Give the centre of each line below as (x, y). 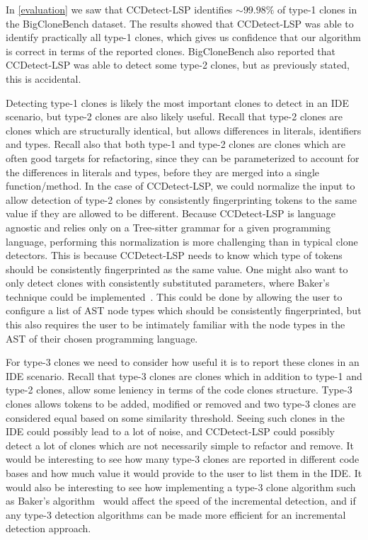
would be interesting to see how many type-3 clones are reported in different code (183, 459)
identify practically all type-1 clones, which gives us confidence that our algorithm (184, 37)
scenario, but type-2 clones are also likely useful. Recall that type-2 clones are (174, 116)
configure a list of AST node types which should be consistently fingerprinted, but (184, 310)
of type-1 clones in (317, 9)
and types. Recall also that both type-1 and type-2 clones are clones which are (176, 144)
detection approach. (48, 528)
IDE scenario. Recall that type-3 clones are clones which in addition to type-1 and (184, 375)
